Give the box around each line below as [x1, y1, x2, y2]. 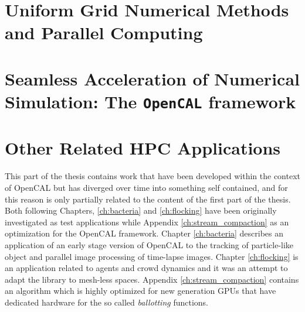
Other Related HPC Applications [5, 136, 281, 160]
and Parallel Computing [5, 20, 203, 44]
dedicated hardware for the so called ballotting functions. [5, 296, 208, 308]
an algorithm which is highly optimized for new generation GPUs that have [5, 284, 276, 297]
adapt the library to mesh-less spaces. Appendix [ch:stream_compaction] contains [5, 273, 299, 285]
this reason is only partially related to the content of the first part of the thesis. [5, 193, 291, 205]
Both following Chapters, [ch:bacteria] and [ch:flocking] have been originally [5, 204, 277, 217]
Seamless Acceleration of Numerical [5, 66, 300, 90]
